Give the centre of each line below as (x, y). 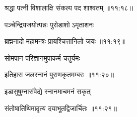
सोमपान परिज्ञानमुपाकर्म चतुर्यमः (42, 58)
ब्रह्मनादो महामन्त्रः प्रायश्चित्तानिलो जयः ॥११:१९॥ (65, 41)
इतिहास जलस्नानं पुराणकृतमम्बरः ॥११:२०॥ (59, 74)
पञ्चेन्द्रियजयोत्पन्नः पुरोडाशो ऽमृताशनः (49, 24)
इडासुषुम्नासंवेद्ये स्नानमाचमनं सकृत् (48, 91)
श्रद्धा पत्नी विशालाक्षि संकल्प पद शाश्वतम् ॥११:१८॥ (69, 7)
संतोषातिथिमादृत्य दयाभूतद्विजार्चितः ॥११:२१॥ (61, 108)
